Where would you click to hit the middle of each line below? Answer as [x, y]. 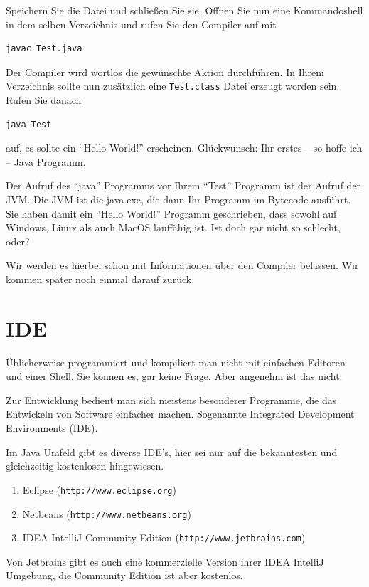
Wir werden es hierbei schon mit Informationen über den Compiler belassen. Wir [182, 265]
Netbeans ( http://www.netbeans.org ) [107, 513]
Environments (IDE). [52, 428]
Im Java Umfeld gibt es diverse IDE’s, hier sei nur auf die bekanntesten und [172, 451]
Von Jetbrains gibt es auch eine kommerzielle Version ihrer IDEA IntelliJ [165, 561]
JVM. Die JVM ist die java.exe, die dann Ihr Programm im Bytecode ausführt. [178, 199]
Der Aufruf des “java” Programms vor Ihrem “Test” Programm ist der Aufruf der [183, 185]
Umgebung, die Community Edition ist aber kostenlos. [124, 575]
